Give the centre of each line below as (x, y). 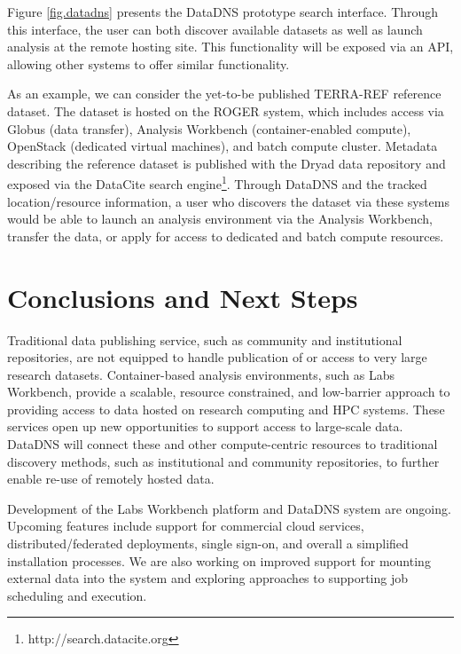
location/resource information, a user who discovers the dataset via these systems (228, 201)
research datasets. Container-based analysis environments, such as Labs (201, 374)
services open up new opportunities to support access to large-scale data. (205, 426)
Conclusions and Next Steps (183, 297)
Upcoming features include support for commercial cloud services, (186, 526)
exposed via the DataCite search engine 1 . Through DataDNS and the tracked (217, 182)
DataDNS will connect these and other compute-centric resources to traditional (223, 444)
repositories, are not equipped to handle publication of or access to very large (217, 357)
